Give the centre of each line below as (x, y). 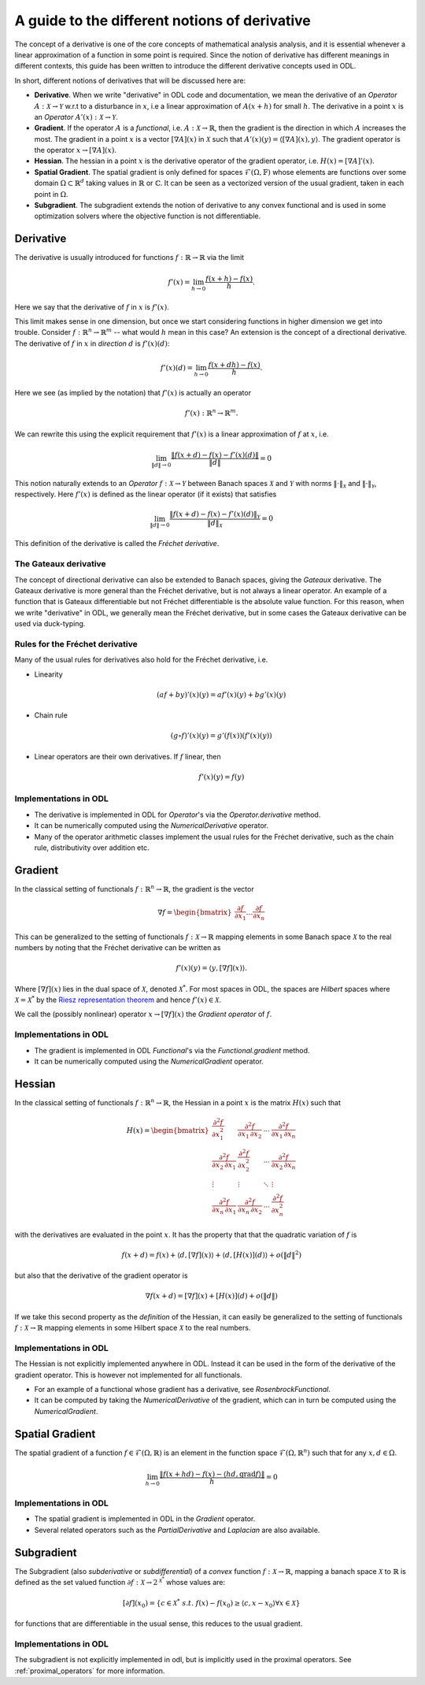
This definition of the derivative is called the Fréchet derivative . (117, 544)
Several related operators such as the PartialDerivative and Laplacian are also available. (177, 1530)
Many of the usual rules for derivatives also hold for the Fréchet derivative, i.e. (141, 660)
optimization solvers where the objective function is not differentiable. (148, 216)
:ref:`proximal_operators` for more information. (90, 1671)
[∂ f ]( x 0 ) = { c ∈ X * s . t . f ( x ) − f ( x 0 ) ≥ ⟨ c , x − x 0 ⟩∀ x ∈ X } (211, 1603)
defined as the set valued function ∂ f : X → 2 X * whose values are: (120, 1581)
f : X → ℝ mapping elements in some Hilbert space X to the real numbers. (133, 1328)
